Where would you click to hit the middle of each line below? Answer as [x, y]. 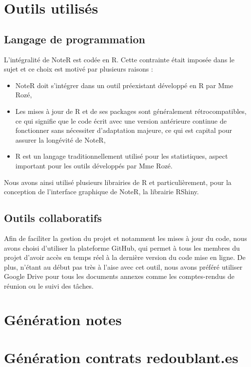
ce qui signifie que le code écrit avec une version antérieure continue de [121, 120]
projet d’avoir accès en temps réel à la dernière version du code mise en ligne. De [125, 257]
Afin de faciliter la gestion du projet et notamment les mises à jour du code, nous [125, 238]
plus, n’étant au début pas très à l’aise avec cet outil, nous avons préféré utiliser [123, 266]
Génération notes [63, 319]
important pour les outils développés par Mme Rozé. [94, 165]
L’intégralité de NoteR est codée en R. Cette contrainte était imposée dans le [119, 59]
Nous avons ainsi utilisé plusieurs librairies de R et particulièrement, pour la [118, 182]
